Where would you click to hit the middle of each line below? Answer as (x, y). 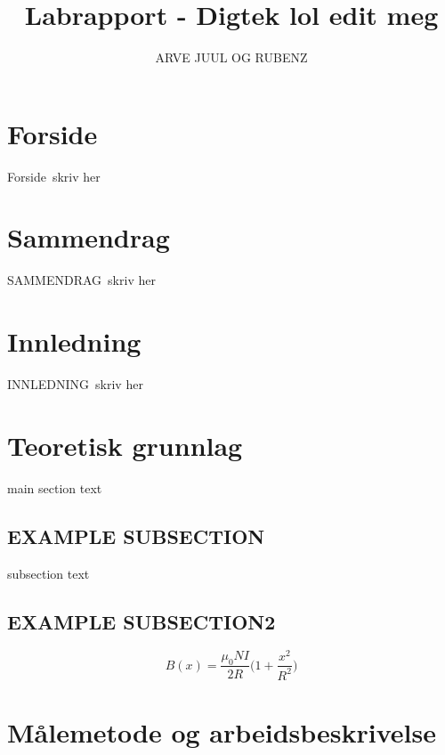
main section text (55, 487)
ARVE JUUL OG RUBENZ (231, 57)
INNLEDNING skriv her (75, 384)
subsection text (49, 573)
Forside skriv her (54, 176)
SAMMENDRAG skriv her (81, 280)
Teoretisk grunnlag (125, 445)
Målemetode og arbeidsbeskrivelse (222, 732)
